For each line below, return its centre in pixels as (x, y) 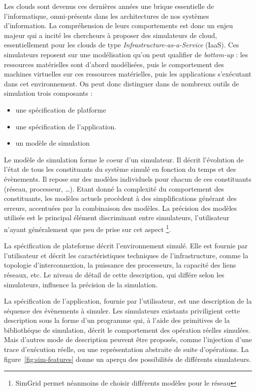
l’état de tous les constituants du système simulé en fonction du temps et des (120, 169)
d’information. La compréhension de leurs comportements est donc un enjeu (118, 25)
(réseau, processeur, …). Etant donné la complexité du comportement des (114, 188)
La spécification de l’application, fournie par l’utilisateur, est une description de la (128, 301)
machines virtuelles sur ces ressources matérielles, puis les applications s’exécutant (128, 74)
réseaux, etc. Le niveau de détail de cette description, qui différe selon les (114, 274)
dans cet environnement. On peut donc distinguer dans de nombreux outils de (122, 83)
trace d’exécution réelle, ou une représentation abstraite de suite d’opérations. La (127, 349)
